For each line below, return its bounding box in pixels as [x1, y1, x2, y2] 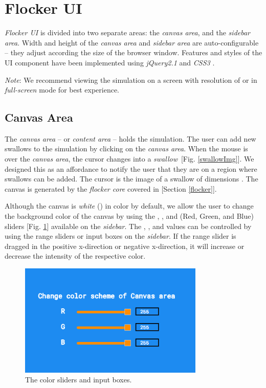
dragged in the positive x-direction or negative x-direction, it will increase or [5, 240, 245, 251]
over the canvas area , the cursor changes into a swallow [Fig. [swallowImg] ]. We [5, 153, 254, 164]
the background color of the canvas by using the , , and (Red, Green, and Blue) [5, 211, 254, 221]
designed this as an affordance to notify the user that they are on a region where [5, 163, 257, 174]
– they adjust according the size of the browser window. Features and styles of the [5, 47, 262, 58]
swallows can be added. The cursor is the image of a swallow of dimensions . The [5, 173, 258, 184]
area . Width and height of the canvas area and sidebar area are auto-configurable [5, 37, 259, 48]
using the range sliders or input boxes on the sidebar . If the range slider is [5, 231, 236, 241]
